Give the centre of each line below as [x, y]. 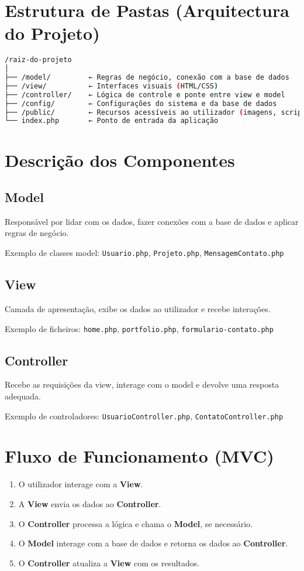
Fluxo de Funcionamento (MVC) [139, 456]
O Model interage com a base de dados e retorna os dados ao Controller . [153, 543]
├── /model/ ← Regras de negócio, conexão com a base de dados [147, 78]
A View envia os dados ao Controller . [90, 503]
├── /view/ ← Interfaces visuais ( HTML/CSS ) [112, 86]
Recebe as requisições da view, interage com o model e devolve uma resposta [142, 384]
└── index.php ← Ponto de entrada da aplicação [112, 121]
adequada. [23, 396]
